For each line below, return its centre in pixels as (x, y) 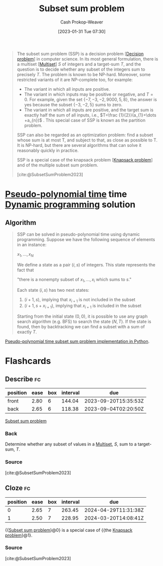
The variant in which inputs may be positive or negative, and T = (89, 94)
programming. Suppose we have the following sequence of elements (86, 239)
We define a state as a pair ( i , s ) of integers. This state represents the (86, 264)
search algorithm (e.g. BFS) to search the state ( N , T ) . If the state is (84, 322)
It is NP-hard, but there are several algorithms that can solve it (79, 145)
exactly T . (27, 332)
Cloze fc (18, 488)
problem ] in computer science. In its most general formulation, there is (87, 59)
